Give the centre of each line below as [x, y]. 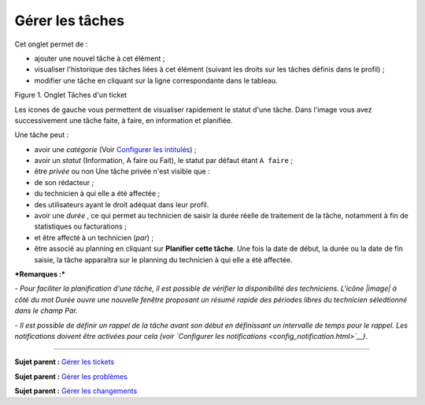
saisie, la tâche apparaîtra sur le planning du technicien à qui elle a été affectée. [163, 259]
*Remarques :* [40, 274]
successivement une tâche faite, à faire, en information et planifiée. [124, 120]
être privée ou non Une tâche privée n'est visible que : [122, 171]
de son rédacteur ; [64, 182]
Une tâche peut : [42, 135]
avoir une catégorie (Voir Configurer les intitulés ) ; [115, 149]
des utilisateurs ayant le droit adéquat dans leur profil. [122, 204]
